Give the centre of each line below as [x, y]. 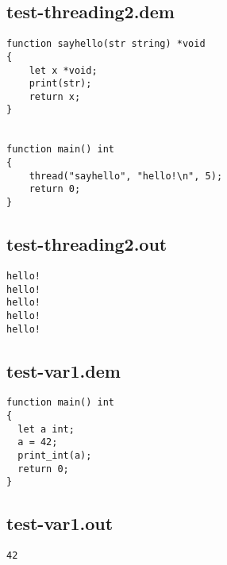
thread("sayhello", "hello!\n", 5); [126, 176]
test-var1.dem [63, 370]
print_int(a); [55, 456]
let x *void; [63, 70]
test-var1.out [60, 523]
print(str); [60, 84]
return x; [55, 96]
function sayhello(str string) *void [106, 44]
